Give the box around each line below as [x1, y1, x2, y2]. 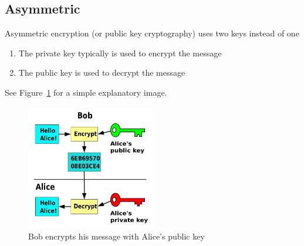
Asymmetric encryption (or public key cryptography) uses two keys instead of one [5, 27, 299, 39]
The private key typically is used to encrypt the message [18, 46, 222, 59]
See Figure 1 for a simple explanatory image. [5, 86, 167, 98]
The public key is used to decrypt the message [18, 66, 185, 79]
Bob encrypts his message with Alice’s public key [28, 230, 205, 242]
